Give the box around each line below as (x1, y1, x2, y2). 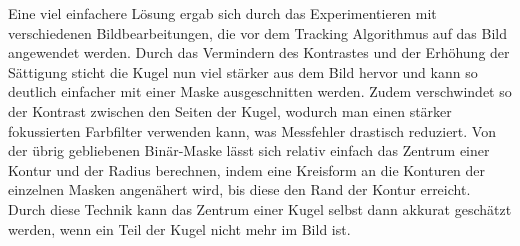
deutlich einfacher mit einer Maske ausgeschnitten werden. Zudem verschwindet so (8, 81, 512, 102)
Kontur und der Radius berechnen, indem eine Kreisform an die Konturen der (8, 159, 486, 180)
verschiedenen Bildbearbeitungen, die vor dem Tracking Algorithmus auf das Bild (8, 22, 508, 43)
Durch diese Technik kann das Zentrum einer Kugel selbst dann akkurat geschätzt (8, 198, 512, 219)
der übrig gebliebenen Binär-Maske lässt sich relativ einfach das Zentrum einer (8, 140, 490, 161)
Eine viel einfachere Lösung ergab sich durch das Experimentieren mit (8, 3, 437, 23)
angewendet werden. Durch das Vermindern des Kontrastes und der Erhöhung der (8, 42, 510, 63)
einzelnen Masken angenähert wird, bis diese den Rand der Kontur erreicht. (8, 179, 471, 200)
